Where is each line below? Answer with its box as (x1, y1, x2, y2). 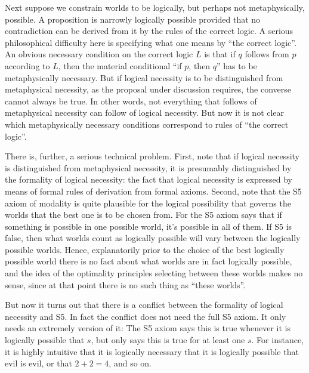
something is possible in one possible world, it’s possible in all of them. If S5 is (5, 220, 292, 232)
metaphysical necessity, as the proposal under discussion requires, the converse (5, 83, 292, 95)
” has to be (217, 59, 257, 72)
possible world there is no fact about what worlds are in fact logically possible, (5, 255, 292, 267)
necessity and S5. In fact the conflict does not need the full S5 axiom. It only (5, 310, 286, 322)
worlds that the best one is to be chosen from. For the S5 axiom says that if (5, 208, 282, 221)
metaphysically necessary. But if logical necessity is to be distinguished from (5, 71, 283, 84)
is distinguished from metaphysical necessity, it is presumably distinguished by (5, 161, 292, 174)
